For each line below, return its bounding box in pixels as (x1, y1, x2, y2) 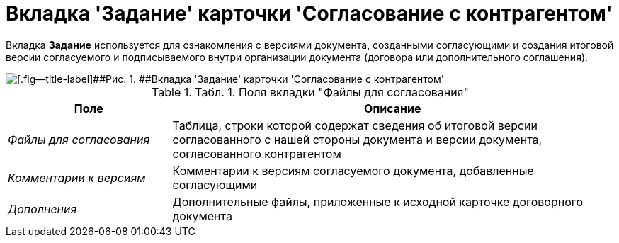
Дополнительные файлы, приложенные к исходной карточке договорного (172, 194, 584, 209)
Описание (364, 101, 421, 115)
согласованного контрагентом (172, 146, 341, 161)
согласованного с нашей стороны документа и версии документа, (172, 132, 543, 147)
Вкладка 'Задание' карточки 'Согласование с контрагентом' (6, 1, 613, 26)
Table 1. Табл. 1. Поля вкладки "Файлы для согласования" (152, 84, 469, 99)
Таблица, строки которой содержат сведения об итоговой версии (172, 118, 538, 132)
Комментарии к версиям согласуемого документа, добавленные (172, 163, 534, 178)
